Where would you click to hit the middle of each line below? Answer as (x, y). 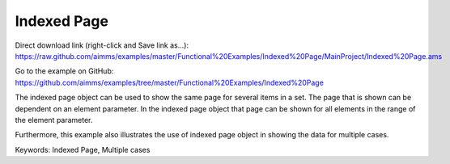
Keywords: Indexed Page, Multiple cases (83, 149)
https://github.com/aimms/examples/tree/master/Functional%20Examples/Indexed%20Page (169, 82)
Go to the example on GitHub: (64, 71)
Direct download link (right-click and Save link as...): (102, 45)
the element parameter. (54, 120)
